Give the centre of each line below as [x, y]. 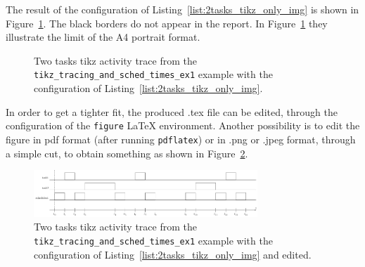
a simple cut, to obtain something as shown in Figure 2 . [127, 153]
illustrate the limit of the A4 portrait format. [103, 37]
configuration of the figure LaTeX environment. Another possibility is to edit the [183, 125]
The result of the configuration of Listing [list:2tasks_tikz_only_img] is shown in [182, 9]
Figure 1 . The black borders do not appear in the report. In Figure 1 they [167, 23]
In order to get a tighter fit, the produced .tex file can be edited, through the [172, 111]
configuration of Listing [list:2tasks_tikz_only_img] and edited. [173, 254]
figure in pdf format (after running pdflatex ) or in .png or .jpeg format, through [181, 139]
